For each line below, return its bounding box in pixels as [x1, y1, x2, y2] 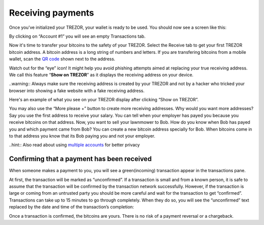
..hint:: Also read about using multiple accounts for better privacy [9, 142, 140, 148]
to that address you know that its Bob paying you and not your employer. [9, 133, 155, 139]
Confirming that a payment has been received [9, 155, 152, 163]
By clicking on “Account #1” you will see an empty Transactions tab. [9, 33, 146, 39]
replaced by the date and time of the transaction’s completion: [9, 204, 134, 210]
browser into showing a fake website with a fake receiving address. [9, 88, 145, 93]
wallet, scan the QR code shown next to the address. [9, 56, 115, 62]
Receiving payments [9, 7, 94, 18]
